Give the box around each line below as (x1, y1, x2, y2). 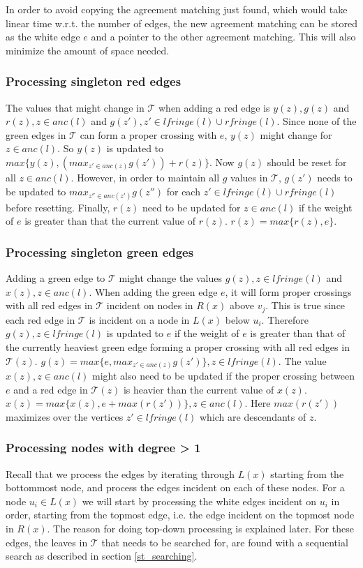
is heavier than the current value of (123, 382, 274, 396)
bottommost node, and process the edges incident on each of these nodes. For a (6, 480, 345, 495)
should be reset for (267, 154, 347, 169)
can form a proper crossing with (80, 127, 217, 142)
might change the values (119, 271, 223, 285)
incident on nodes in (106, 298, 193, 313)
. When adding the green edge (89, 284, 218, 299)
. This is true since (265, 298, 346, 313)
